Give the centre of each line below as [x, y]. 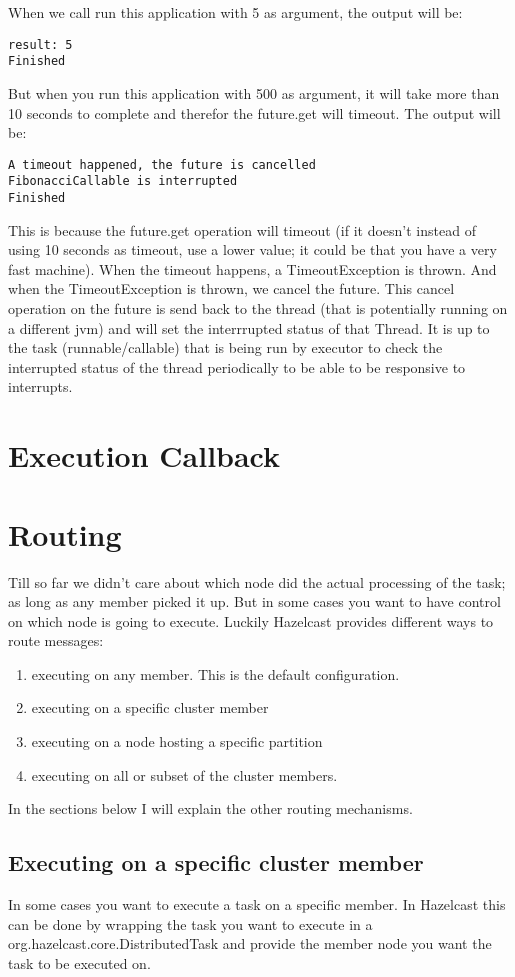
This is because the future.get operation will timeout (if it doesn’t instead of [242, 229]
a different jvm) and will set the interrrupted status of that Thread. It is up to [249, 327]
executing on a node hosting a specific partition [177, 741]
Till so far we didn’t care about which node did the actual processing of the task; [257, 581]
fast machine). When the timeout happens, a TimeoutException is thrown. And [252, 268]
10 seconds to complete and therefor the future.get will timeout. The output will [254, 112]
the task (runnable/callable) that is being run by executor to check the [225, 347]
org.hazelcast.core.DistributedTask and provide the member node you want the [250, 943]
